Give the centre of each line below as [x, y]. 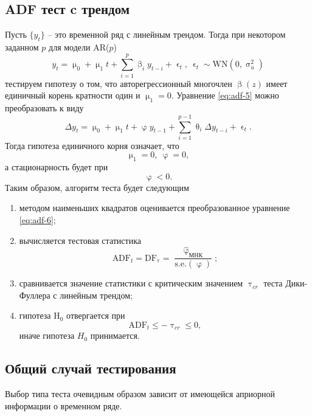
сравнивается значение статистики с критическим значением [131, 283]
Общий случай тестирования [91, 368]
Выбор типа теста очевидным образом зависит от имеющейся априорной [140, 394]
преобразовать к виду [44, 108]
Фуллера [35, 295]
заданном [22, 47]
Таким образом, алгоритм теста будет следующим [97, 187]
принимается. [115, 335]
